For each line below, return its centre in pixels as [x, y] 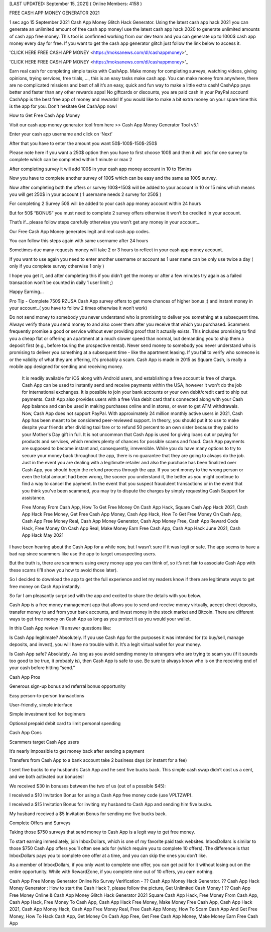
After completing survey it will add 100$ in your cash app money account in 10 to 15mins [100, 169]
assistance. [34, 498]
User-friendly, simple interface [41, 704]
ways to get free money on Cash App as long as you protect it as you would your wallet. [100, 619]
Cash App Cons [26, 733]
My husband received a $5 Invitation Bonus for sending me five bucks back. [88, 814]
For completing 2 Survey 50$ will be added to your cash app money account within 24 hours [105, 203]
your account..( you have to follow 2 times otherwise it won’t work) [78, 308]
